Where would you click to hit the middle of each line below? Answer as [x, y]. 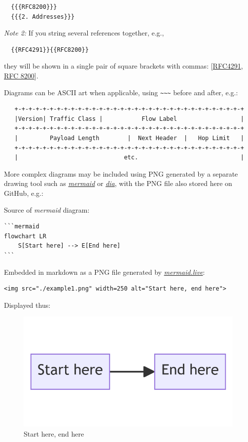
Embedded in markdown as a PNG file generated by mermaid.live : [105, 272]
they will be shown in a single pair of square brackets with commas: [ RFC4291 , [124, 66]
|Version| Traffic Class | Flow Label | [129, 119]
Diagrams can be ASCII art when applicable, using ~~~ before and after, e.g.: [121, 92]
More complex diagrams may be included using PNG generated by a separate [121, 173]
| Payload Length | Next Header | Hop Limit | [129, 138]
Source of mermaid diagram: [47, 209]
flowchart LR [25, 236]
